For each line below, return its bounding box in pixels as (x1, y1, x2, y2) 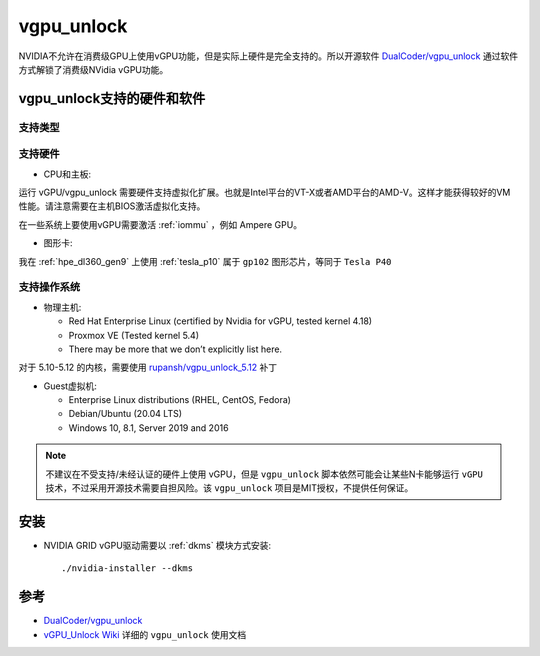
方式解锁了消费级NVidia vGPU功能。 (18, 63, 169, 75)
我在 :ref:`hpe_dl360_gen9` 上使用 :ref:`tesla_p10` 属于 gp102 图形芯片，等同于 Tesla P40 (18, 255, 392, 267)
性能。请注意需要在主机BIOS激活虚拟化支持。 (18, 200, 206, 212)
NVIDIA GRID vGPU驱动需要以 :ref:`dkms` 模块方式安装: (43, 539, 272, 551)
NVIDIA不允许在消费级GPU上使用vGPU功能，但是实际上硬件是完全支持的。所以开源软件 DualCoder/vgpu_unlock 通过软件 (18, 50, 519, 62)
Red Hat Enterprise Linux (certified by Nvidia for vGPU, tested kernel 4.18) (68, 315, 373, 327)
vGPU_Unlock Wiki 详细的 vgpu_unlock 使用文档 (43, 628, 247, 640)
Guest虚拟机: (43, 380, 97, 392)
